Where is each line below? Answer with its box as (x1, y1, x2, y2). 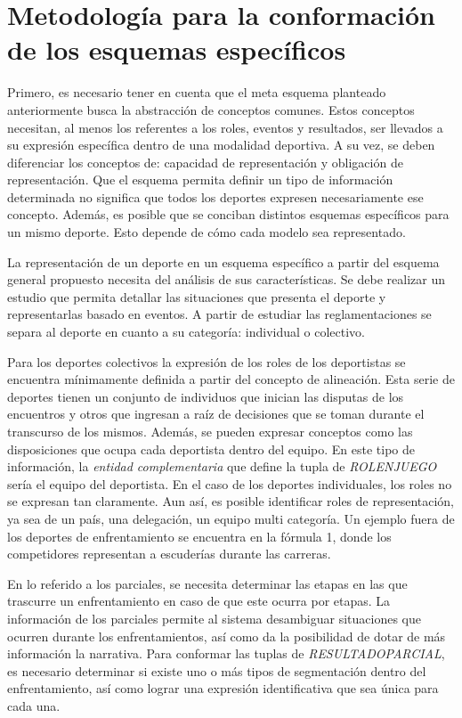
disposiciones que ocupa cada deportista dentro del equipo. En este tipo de (7, 439, 416, 458)
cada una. (7, 696, 61, 714)
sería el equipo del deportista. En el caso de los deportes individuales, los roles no (7, 474, 452, 493)
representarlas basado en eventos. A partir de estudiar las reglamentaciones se (7, 305, 432, 323)
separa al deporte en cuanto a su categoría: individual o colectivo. (7, 322, 365, 341)
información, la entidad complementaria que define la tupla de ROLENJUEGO (7, 457, 437, 476)
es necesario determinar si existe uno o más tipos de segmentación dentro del (7, 661, 426, 680)
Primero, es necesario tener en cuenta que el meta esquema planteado (7, 83, 386, 102)
